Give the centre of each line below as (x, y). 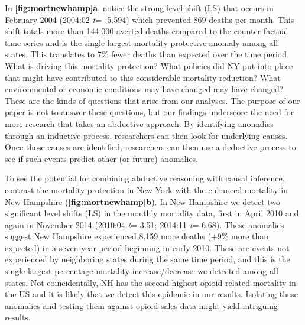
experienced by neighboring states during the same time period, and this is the (147, 259)
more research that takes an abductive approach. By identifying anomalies (139, 123)
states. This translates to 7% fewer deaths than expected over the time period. (147, 54)
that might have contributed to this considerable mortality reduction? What (143, 77)
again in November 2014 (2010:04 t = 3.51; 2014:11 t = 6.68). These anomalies (145, 224)
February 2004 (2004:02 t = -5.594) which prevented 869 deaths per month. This (150, 19)
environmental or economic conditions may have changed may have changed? (144, 89)
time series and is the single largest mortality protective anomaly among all (142, 42)
